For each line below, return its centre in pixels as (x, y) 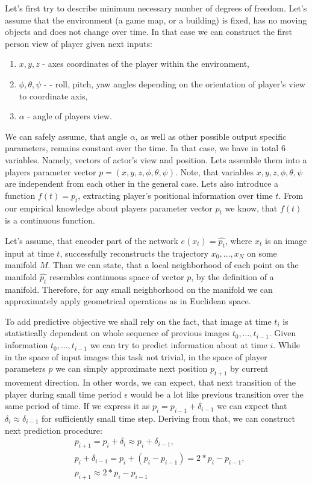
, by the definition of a (232, 276)
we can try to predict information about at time (179, 345)
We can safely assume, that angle (66, 136)
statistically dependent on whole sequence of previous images (117, 333)
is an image (286, 240)
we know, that (251, 208)
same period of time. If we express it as (77, 406)
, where (239, 240)
